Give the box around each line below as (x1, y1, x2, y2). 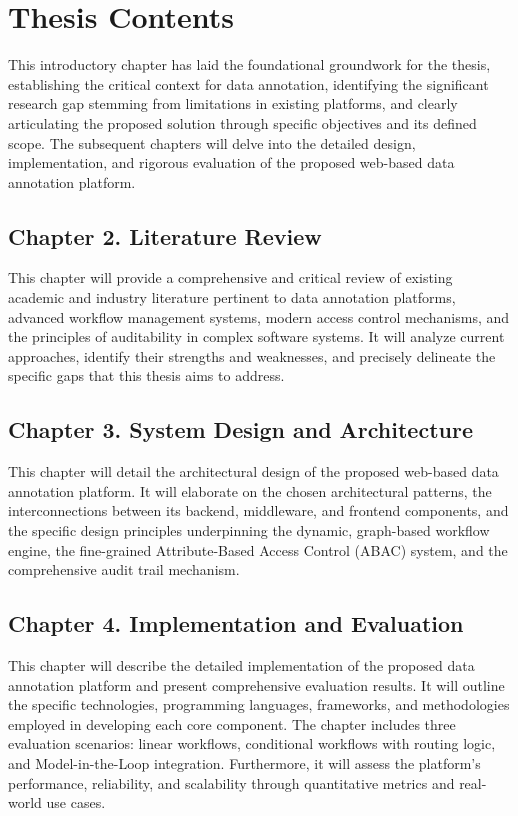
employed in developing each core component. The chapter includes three (8, 713, 456, 734)
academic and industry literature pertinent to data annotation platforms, (8, 287, 456, 308)
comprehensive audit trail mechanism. (8, 559, 240, 580)
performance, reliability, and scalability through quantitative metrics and (8, 772, 455, 793)
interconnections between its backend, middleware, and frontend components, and (8, 500, 509, 521)
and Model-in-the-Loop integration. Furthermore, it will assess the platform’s (8, 752, 481, 773)
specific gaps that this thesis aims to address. (8, 365, 285, 386)
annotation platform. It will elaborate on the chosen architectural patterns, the (8, 480, 492, 501)
